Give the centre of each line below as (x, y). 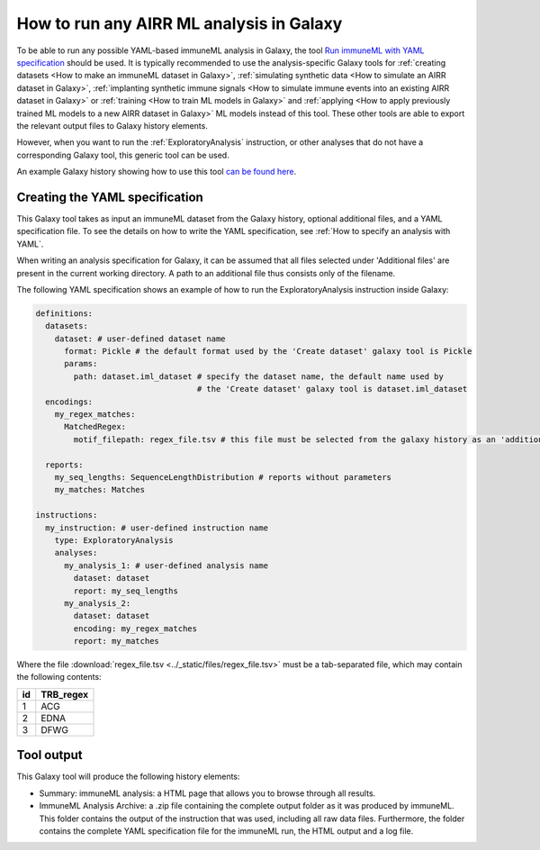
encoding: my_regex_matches (135, 628)
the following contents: (59, 677)
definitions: (64, 313)
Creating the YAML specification (110, 197)
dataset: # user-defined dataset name (140, 339)
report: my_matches (116, 641)
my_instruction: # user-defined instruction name (157, 528)
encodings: (69, 402)
